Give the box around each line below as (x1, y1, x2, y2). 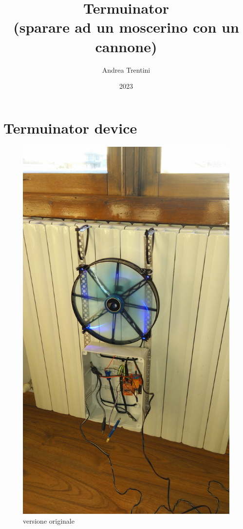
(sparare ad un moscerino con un (13, 17, 239, 37)
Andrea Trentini (102, 64, 150, 75)
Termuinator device (3, 118, 137, 137)
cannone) (95, 36, 157, 56)
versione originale (23, 515, 75, 526)
